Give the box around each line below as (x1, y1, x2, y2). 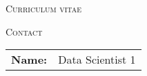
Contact (6, 24, 43, 38)
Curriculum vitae (6, 1, 82, 15)
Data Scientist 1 (58, 51, 136, 68)
